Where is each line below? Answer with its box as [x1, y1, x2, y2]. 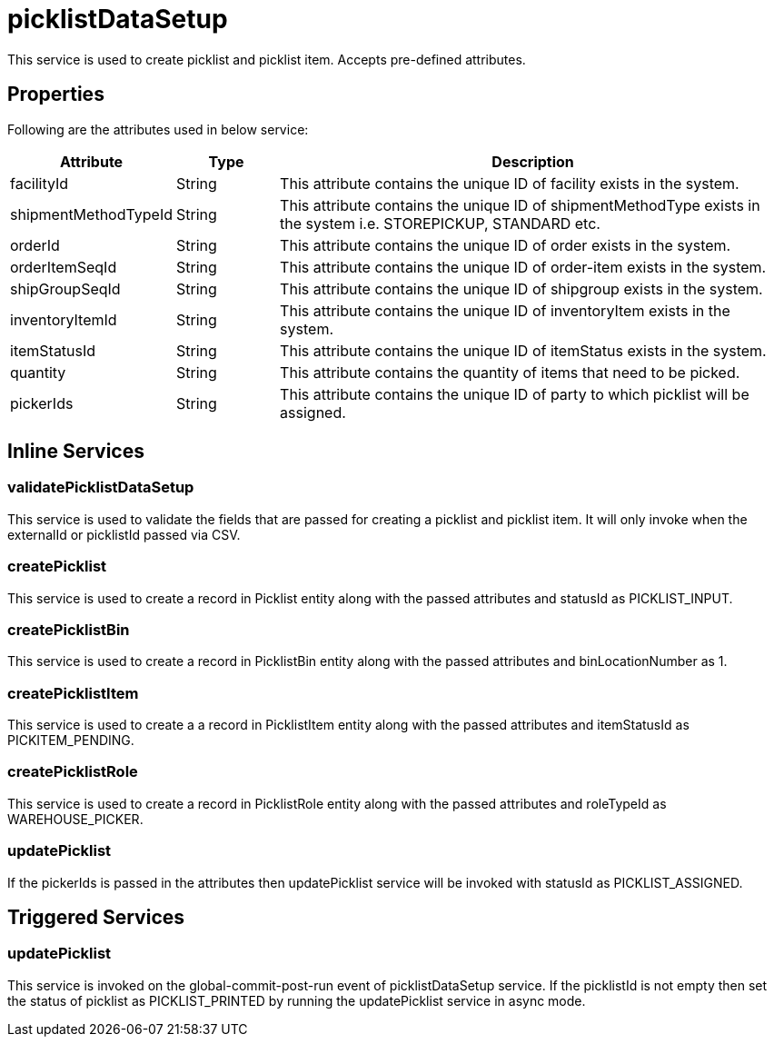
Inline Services [7, 440, 144, 463]
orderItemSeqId [10, 257, 117, 276]
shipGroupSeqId [10, 279, 121, 298]
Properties [7, 83, 104, 106]
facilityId [10, 174, 69, 193]
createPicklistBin [7, 620, 130, 639]
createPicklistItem [7, 683, 139, 702]
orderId [10, 235, 60, 254]
